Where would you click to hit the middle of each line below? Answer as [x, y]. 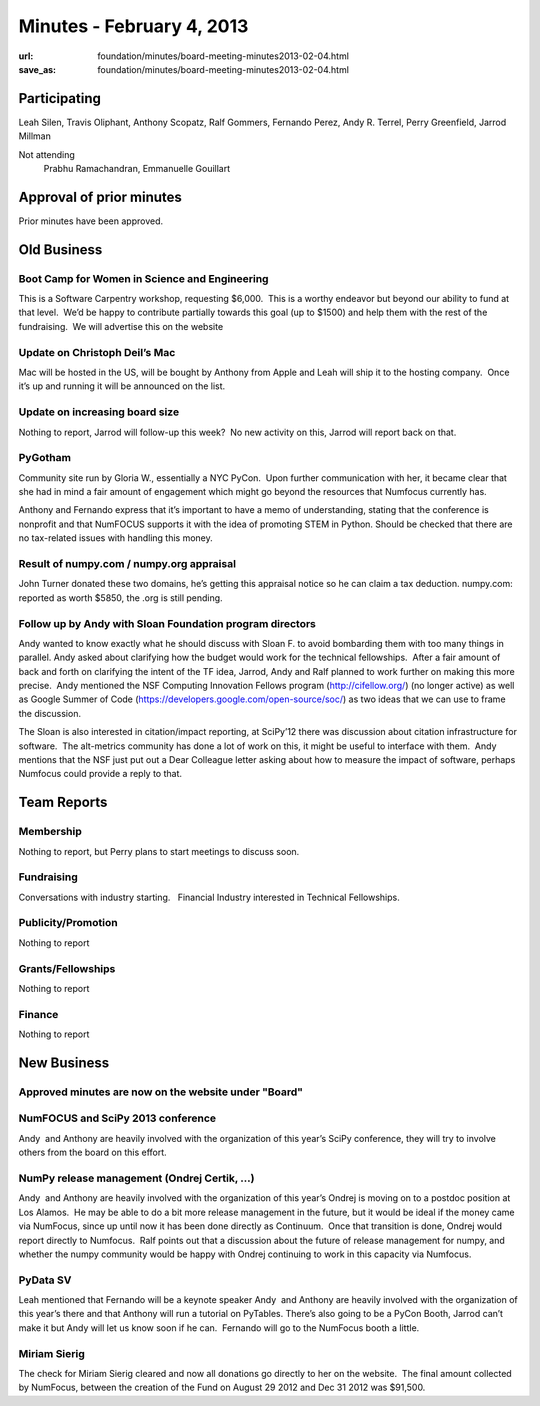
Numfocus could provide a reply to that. [100, 774]
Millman [35, 136]
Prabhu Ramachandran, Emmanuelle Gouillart [137, 169]
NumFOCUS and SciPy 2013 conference [117, 1118]
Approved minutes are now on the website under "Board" [161, 1092]
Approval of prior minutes [100, 196]
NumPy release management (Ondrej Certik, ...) [136, 1178]
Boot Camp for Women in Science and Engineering [143, 278]
